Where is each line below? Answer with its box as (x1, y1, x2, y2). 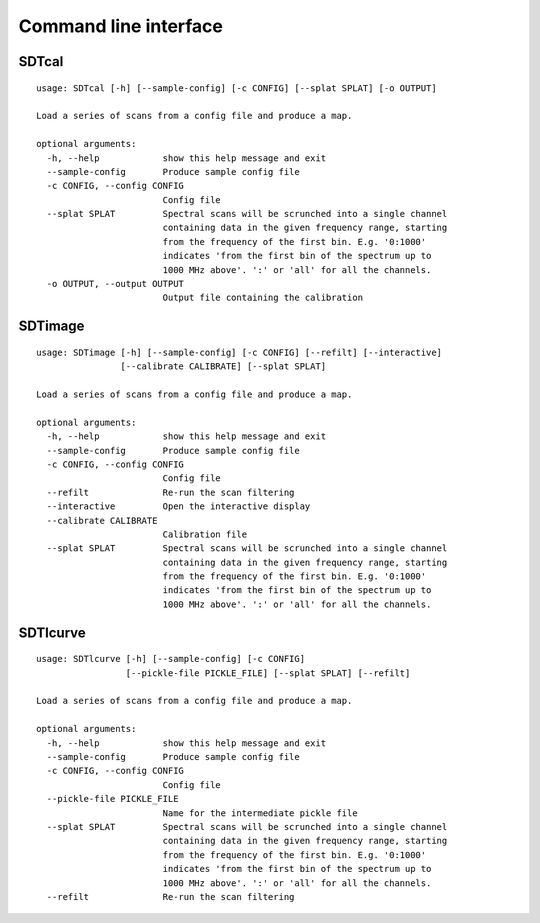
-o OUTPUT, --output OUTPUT (46, 278, 185, 290)
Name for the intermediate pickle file (162, 807, 359, 819)
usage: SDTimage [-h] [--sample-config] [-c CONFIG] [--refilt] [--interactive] (36, 346, 443, 358)
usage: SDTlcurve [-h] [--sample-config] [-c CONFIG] (36, 653, 305, 665)
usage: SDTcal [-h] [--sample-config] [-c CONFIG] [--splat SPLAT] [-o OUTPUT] (36, 82, 437, 94)
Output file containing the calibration (162, 292, 364, 304)
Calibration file (162, 528, 248, 540)
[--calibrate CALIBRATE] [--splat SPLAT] (120, 361, 327, 372)
